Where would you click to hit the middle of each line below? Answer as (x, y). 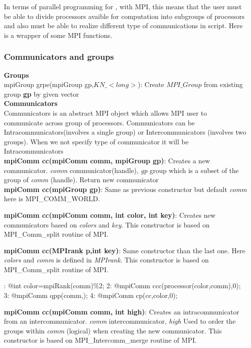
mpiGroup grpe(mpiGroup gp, (49, 84)
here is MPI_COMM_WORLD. (52, 199)
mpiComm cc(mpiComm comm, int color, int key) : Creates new (110, 215)
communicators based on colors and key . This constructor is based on (107, 224)
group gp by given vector (41, 94)
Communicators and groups (59, 57)
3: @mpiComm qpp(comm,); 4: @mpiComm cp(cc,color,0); (91, 295)
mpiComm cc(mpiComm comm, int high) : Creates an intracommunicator (122, 311)
